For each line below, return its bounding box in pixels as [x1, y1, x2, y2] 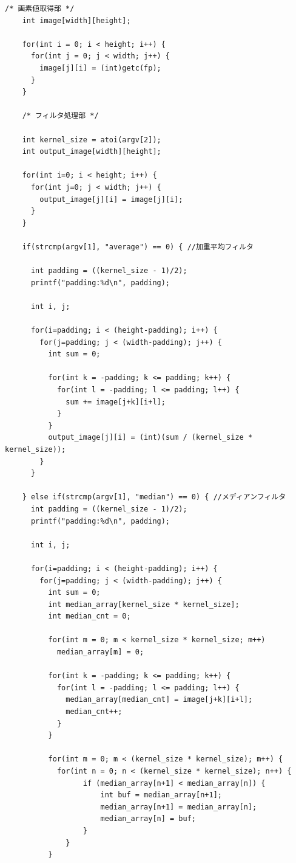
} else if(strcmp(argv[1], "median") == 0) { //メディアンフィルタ [22, 493, 286, 502]
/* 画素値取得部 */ [5, 4, 75, 13]
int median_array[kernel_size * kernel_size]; [48, 600, 240, 609]
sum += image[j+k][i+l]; [66, 397, 166, 406]
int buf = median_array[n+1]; [100, 791, 222, 800]
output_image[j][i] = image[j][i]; [39, 195, 183, 204]
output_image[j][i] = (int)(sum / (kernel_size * [48, 433, 253, 442]
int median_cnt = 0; [48, 612, 131, 621]
